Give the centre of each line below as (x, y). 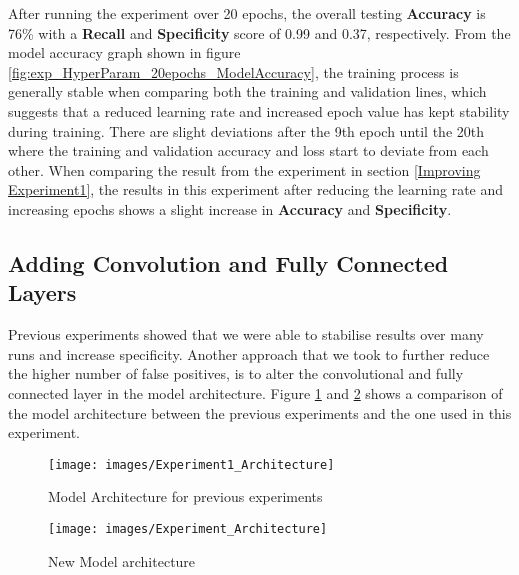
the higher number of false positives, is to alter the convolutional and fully (236, 373)
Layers (42, 292)
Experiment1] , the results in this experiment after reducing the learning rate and (256, 189)
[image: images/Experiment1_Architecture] (191, 464)
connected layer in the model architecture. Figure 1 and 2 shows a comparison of (255, 392)
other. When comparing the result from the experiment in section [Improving (244, 169)
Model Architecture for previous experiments (185, 496)
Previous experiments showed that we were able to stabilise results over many (246, 334)
